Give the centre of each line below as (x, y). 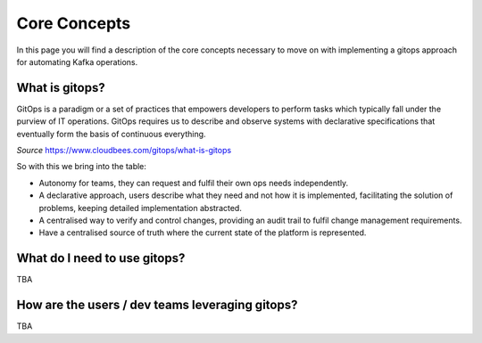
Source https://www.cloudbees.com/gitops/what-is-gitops (124, 151)
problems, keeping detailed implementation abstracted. (141, 208)
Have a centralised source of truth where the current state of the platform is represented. (203, 233)
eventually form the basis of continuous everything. (111, 134)
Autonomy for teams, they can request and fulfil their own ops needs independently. (194, 183)
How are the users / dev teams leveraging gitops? (157, 305)
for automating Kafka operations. (77, 61)
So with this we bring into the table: (82, 167)
